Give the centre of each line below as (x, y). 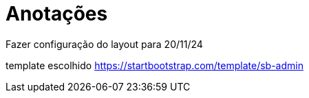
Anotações (57, 14)
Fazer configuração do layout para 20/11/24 (104, 44)
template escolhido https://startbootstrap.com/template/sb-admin (154, 65)
